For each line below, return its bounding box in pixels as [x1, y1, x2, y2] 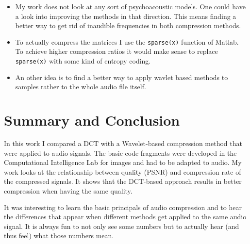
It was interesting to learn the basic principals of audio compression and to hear [4, 202, 242, 212]
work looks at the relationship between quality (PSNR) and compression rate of [4, 166, 241, 177]
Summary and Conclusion [4, 110, 180, 130]
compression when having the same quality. [4, 185, 133, 195]
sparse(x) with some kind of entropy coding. [15, 56, 151, 66]
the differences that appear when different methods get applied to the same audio [4, 211, 247, 222]
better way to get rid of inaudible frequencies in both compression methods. [15, 20, 241, 31]
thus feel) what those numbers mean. [4, 230, 114, 241]
